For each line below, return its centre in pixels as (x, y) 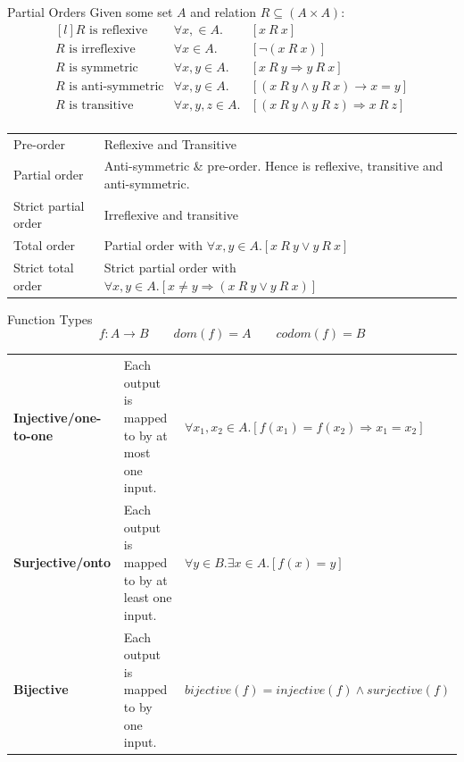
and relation (224, 12)
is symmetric (104, 67)
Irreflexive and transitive (171, 214)
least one (148, 597)
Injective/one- (58, 417)
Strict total (44, 268)
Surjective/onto (62, 561)
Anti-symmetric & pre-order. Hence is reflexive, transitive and (273, 166)
